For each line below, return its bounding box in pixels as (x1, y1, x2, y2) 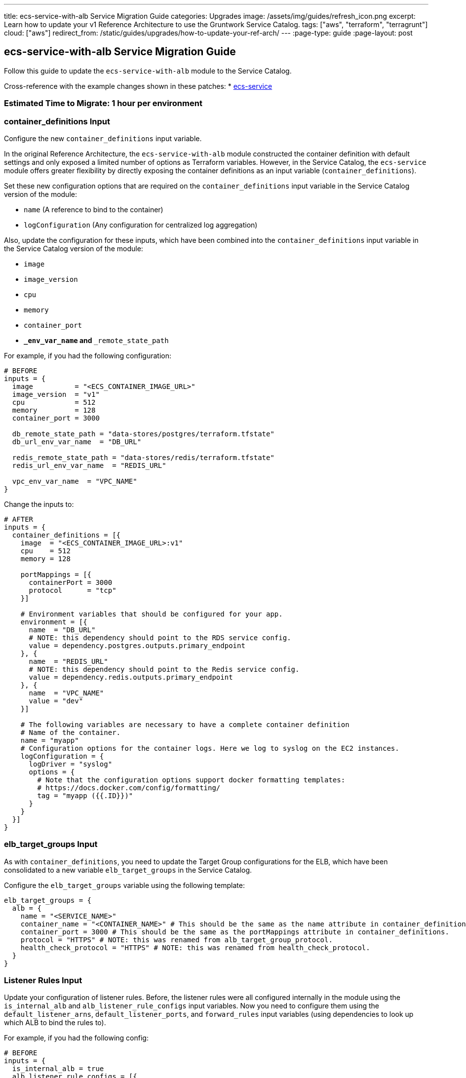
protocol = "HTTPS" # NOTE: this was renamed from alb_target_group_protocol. (20, 935, 333, 944)
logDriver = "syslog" (29, 760, 113, 768)
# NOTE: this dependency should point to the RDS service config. (29, 633, 291, 642)
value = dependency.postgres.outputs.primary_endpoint (29, 641, 245, 650)
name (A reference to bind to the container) (24, 205, 163, 214)
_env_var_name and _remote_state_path (24, 336, 169, 345)
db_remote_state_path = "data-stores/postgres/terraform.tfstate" (12, 429, 274, 438)
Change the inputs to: (4, 500, 74, 508)
